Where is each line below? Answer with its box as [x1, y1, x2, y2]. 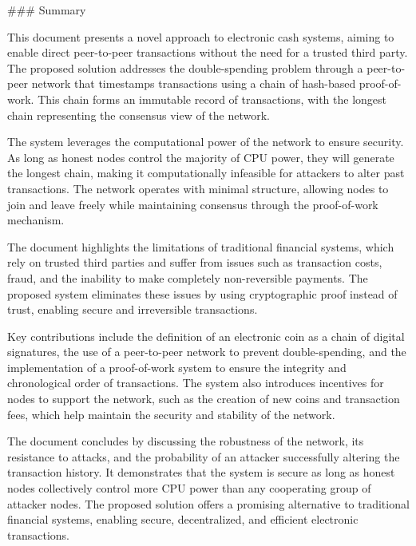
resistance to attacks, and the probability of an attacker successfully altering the [7, 448, 400, 465]
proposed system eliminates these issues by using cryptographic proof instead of [7, 285, 398, 302]
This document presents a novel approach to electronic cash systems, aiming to [7, 28, 394, 45]
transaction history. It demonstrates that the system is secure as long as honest [7, 464, 395, 481]
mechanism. [7, 212, 65, 228]
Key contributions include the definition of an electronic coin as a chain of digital [7, 327, 405, 344]
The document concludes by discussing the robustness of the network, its [7, 433, 364, 449]
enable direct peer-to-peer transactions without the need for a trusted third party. [7, 44, 408, 61]
